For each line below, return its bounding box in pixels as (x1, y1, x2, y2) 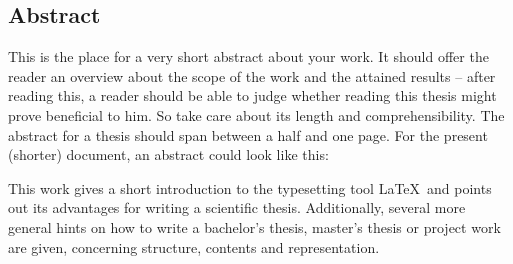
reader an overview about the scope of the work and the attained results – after (8, 65, 496, 86)
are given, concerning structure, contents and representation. (8, 236, 380, 257)
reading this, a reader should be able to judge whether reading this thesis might (8, 85, 497, 106)
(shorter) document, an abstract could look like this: (8, 144, 329, 165)
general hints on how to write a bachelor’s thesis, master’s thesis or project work (8, 216, 501, 237)
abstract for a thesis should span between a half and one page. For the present (8, 124, 488, 145)
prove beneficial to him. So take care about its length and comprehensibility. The (8, 104, 505, 125)
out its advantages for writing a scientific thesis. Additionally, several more (8, 197, 466, 218)
